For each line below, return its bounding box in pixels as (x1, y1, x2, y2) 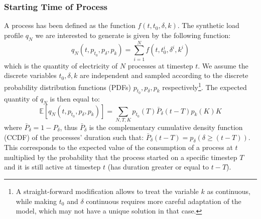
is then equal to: (50, 93, 100, 103)
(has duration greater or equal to (107, 161, 209, 172)
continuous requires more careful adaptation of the (86, 195, 241, 206)
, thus (60, 121, 78, 132)
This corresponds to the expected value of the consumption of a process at (4, 142, 233, 152)
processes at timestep (127, 60, 193, 70)
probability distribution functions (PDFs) (4, 81, 131, 92)
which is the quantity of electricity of (4, 60, 118, 70)
